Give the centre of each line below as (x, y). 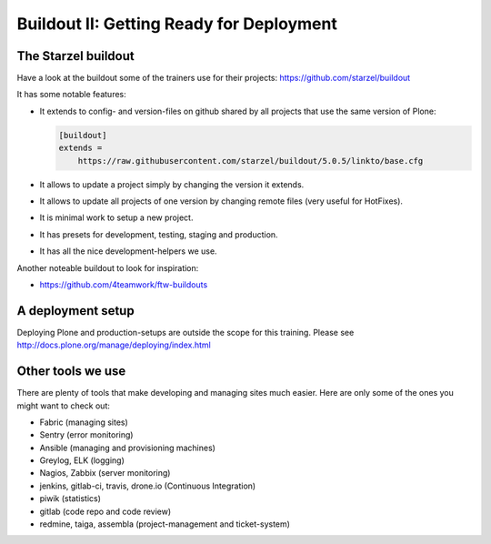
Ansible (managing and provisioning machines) (127, 448)
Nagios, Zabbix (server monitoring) (105, 473)
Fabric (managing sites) (84, 422)
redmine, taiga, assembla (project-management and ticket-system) (165, 524)
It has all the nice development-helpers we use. (128, 251)
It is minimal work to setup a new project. (116, 217)
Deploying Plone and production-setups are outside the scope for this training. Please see (185, 332)
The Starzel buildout (76, 56)
